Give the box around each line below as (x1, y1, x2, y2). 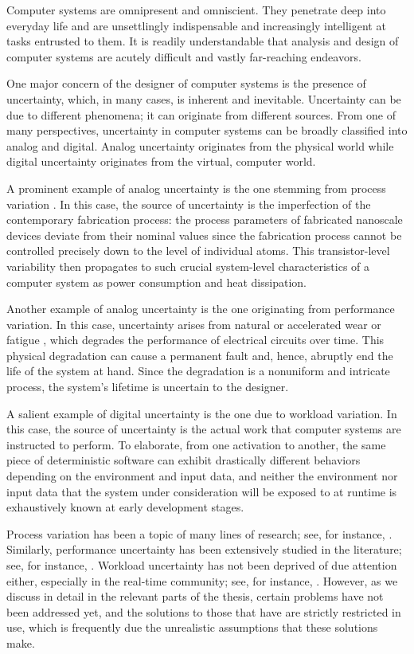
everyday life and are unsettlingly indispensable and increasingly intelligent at (6, 17, 386, 33)
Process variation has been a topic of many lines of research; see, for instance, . (6, 525, 393, 542)
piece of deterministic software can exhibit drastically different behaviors (6, 452, 361, 468)
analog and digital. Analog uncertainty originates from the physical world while (6, 137, 394, 154)
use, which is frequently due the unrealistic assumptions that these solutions (6, 619, 378, 636)
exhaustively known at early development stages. (6, 499, 244, 515)
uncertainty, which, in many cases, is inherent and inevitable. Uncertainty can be (6, 90, 401, 107)
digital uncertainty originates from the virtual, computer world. (6, 153, 316, 170)
